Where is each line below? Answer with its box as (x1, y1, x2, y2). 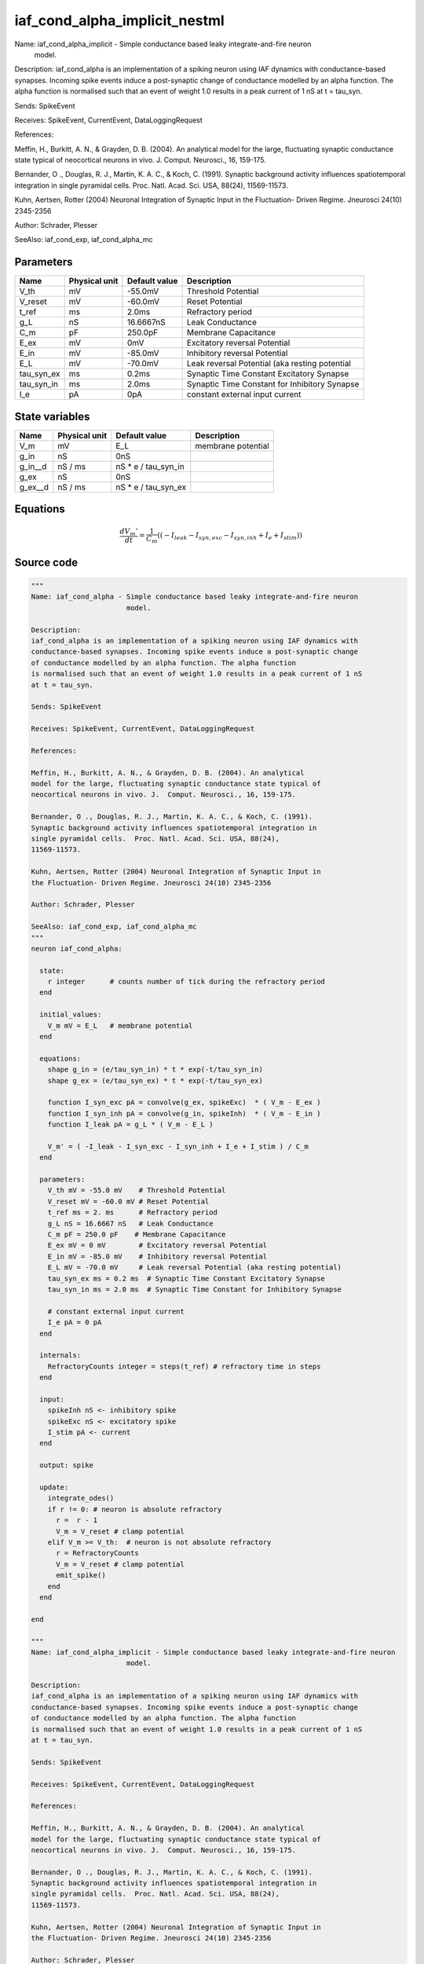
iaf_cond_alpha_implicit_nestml (14, 12, 225, 29)
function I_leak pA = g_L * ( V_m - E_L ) (47, 1120, 214, 1129)
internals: (39, 1351, 82, 1360)
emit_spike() (56, 1571, 106, 1580)
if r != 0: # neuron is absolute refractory (47, 1504, 222, 1514)
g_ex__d (19, 482, 49, 493)
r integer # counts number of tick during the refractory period (47, 977, 326, 986)
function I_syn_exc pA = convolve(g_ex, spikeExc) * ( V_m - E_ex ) (47, 1098, 321, 1107)
